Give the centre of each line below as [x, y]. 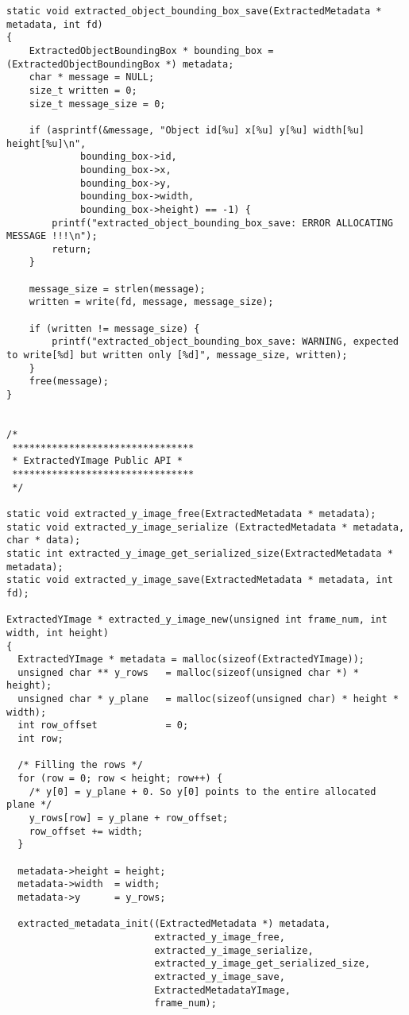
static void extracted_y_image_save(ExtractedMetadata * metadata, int [200, 580]
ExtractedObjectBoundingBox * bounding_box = [151, 50]
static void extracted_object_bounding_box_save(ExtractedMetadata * [194, 11]
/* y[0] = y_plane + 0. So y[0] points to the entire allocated [203, 791]
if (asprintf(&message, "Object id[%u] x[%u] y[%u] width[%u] [197, 130]
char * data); [44, 540]
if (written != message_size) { [114, 328]
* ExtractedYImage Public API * [97, 461]
